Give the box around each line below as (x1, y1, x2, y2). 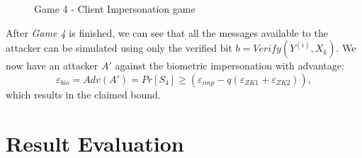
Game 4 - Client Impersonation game (34, 1, 196, 16)
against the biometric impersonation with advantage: (115, 58, 344, 73)
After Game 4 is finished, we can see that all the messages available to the (6, 25, 328, 40)
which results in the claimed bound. (6, 86, 161, 101)
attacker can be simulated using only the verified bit (6, 40, 232, 55)
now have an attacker (6, 58, 98, 73)
